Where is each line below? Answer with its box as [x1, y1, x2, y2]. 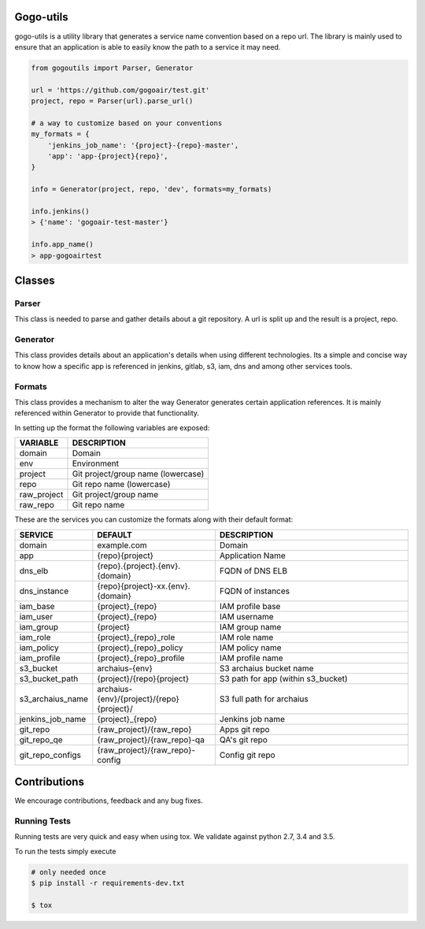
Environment [72, 458, 120, 469]
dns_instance [19, 585, 69, 596]
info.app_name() [31, 240, 94, 249]
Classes [14, 273, 55, 287]
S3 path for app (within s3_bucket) [219, 673, 348, 684]
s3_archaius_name [19, 693, 89, 704]
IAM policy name [219, 642, 283, 653]
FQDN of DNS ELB [219, 565, 287, 576]
